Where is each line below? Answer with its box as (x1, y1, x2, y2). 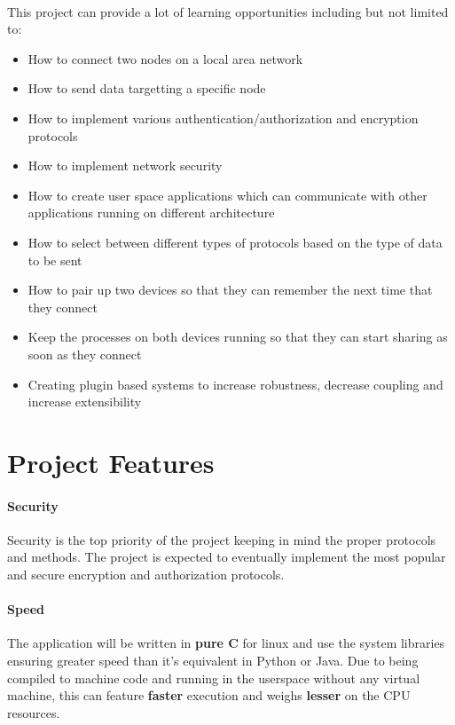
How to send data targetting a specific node (27, 79, 266, 98)
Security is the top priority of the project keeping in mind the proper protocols (7, 530, 436, 548)
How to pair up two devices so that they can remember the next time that (27, 280, 433, 299)
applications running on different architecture (27, 203, 275, 222)
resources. (7, 703, 60, 721)
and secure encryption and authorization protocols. (7, 565, 285, 584)
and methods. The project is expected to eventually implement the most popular (7, 548, 446, 566)
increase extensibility (27, 392, 142, 411)
